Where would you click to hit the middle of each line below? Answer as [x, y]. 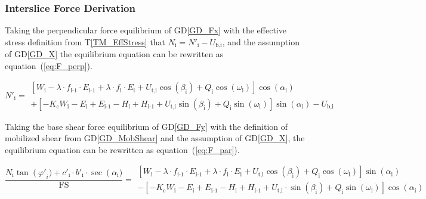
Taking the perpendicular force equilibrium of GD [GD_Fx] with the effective [146, 30]
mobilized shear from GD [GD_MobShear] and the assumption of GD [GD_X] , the [155, 138]
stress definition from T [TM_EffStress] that [85, 41]
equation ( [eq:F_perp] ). [49, 65]
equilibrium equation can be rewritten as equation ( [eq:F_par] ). [122, 149]
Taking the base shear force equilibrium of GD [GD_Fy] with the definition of [146, 126]
